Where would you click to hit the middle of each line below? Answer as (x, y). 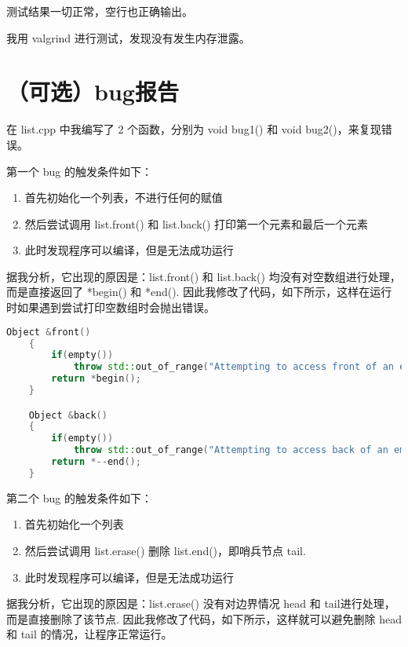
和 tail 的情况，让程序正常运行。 (89, 634)
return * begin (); (96, 379)
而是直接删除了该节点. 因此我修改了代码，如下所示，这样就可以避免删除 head (204, 618)
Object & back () (68, 415)
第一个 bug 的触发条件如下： (79, 171)
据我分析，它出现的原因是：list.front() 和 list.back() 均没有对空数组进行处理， (204, 276)
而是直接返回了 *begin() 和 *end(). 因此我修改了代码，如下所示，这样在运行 (199, 292)
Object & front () (49, 332)
